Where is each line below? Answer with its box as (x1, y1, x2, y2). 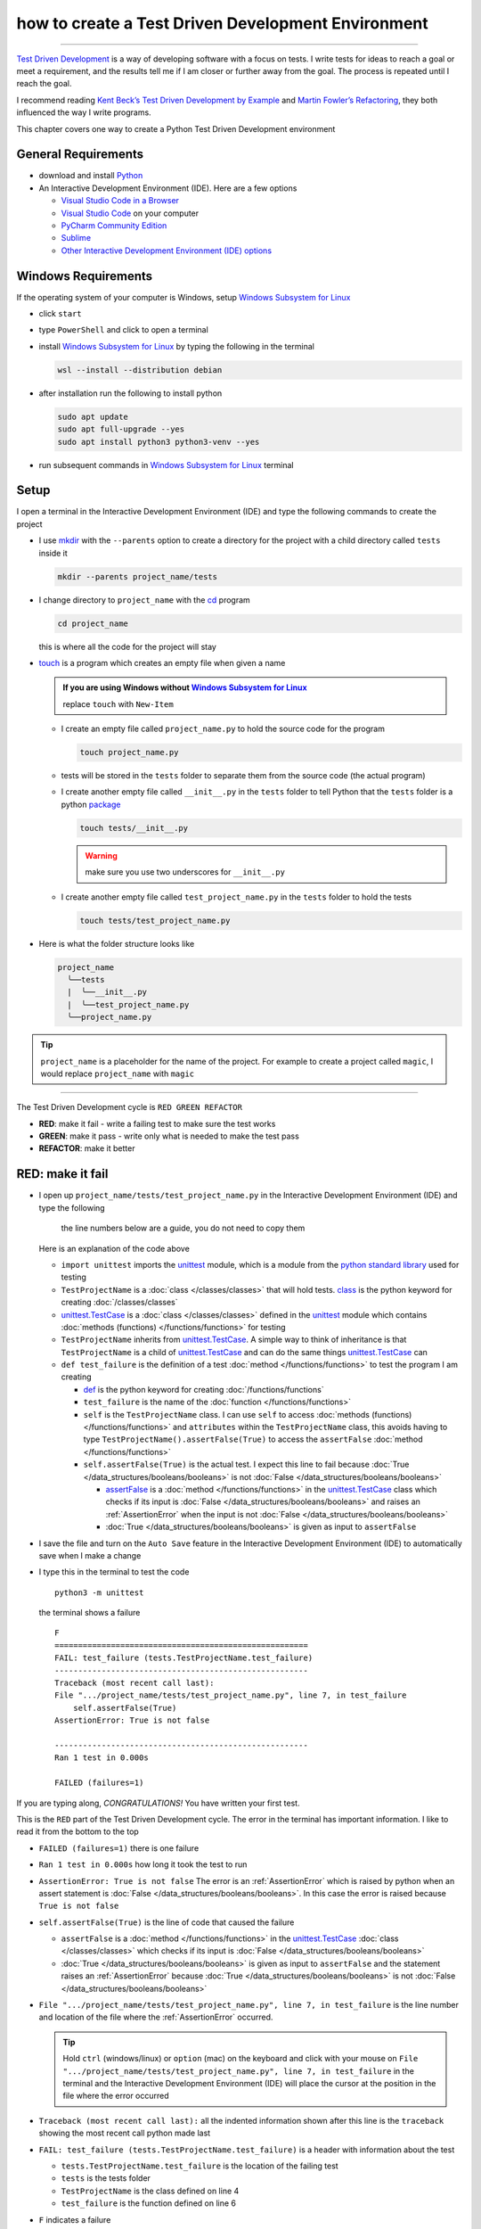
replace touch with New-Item (62, 698, 174, 709)
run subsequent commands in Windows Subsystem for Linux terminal (38, 459, 294, 470)
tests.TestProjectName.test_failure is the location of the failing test (61, 2160, 338, 2171)
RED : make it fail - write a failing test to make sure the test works (38, 1118, 276, 1129)
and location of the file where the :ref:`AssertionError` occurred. (38, 2011, 273, 2023)
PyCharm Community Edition (61, 219, 167, 231)
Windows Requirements (16, 268, 153, 284)
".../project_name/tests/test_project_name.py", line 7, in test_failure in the (62, 2065, 414, 2077)
